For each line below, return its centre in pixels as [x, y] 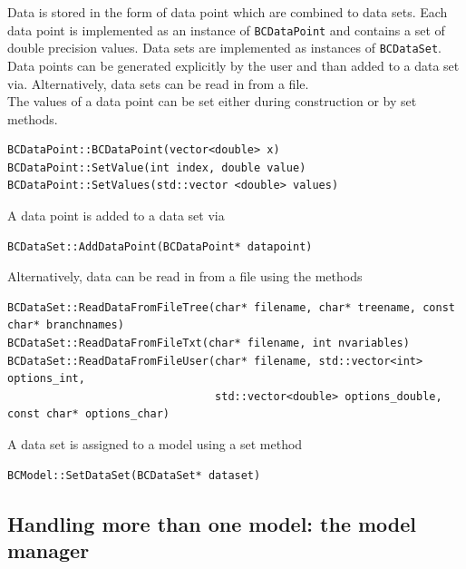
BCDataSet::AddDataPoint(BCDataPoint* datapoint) [160, 246]
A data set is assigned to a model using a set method [155, 444]
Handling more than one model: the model [212, 523]
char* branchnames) [66, 325]
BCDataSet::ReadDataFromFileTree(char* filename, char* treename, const [231, 307]
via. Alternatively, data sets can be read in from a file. [158, 83]
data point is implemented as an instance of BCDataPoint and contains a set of [226, 29]
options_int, [46, 379]
